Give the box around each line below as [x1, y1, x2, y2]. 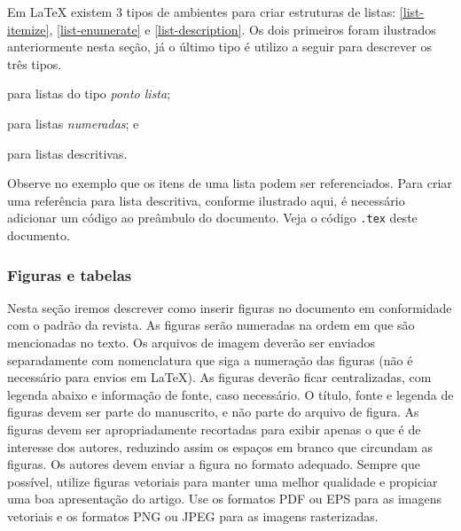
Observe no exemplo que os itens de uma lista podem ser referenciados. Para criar [7, 174, 452, 192]
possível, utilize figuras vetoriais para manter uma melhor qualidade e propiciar [7, 472, 438, 490]
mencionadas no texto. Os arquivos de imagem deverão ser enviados [7, 333, 376, 351]
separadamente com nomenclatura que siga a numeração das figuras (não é [7, 350, 413, 369]
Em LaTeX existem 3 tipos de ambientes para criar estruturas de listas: [7, 3, 396, 20]
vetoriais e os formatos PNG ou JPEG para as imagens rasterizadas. [7, 506, 379, 525]
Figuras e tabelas [7, 263, 132, 285]
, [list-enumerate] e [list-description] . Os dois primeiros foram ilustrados [49, 20, 436, 38]
